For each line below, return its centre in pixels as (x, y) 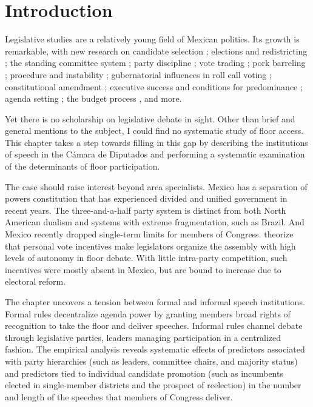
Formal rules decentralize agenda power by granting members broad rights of (148, 313)
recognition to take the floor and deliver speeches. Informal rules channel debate (154, 326)
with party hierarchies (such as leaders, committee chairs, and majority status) (151, 361)
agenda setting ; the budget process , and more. (93, 98)
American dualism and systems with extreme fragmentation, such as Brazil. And (155, 222)
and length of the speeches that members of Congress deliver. (119, 396)
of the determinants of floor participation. (82, 166)
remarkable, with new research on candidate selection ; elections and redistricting (156, 51)
